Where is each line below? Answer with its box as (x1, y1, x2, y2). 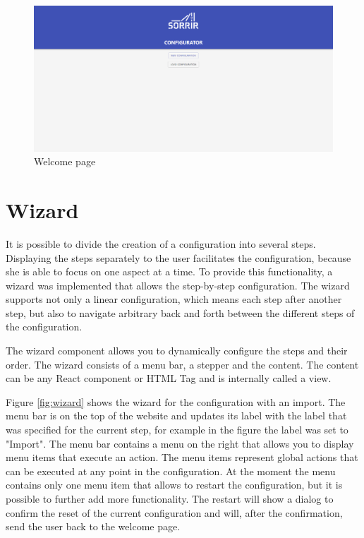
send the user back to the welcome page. (6, 519, 181, 534)
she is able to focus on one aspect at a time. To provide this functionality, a (6, 264, 333, 279)
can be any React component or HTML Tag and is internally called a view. (6, 371, 332, 385)
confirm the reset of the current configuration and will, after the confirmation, (6, 505, 343, 520)
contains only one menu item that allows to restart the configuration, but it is (6, 477, 343, 492)
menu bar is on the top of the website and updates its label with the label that (6, 408, 347, 423)
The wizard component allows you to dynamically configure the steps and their (6, 343, 348, 358)
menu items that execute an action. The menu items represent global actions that (6, 450, 358, 465)
